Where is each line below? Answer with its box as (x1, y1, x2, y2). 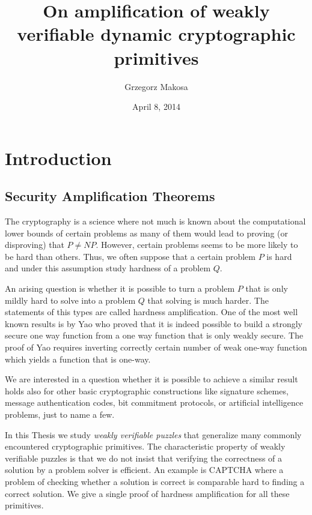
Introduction (5, 145, 112, 170)
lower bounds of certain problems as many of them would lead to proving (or (5, 226, 288, 239)
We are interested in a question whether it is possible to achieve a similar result (5, 373, 298, 385)
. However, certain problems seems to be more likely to (96, 238, 298, 251)
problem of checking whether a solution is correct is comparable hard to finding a (5, 475, 305, 487)
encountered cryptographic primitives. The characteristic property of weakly (5, 440, 286, 453)
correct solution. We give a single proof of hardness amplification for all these (5, 487, 290, 499)
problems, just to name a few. (5, 408, 115, 420)
